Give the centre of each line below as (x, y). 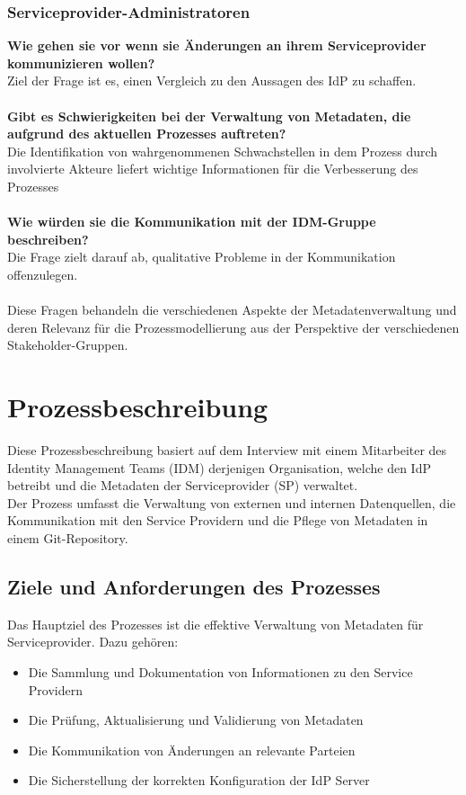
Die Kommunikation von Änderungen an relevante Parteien (192, 750)
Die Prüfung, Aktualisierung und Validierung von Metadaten (196, 720)
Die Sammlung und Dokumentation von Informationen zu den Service (220, 671)
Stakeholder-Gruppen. (68, 345)
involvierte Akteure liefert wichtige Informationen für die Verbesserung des (213, 169)
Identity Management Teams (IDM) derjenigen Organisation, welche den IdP (219, 467)
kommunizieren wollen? (81, 63)
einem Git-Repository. (68, 538)
